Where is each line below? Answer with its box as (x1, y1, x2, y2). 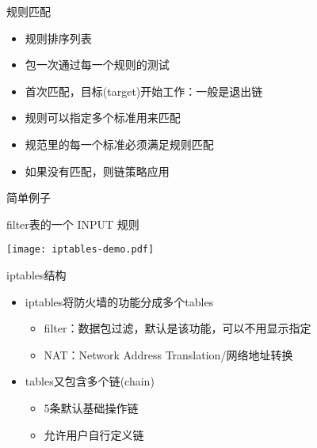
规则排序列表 (25, 29, 92, 46)
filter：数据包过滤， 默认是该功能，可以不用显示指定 (44, 320, 311, 336)
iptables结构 (6, 267, 67, 283)
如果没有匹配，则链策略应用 (25, 162, 170, 179)
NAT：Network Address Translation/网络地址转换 (44, 346, 293, 363)
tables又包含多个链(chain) (25, 373, 155, 389)
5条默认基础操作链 (44, 399, 139, 416)
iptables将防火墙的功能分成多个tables (25, 293, 214, 309)
